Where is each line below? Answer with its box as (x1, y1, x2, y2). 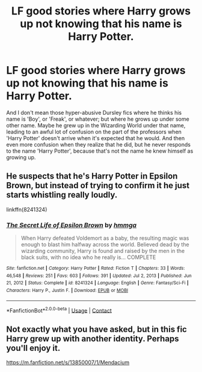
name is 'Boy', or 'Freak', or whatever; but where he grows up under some (6, 115, 189, 123)
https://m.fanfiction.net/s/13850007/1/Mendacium (6, 359, 130, 366)
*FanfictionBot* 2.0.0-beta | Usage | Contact (6, 305, 112, 314)
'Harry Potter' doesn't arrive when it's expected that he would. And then (6, 134, 185, 142)
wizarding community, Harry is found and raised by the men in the (20, 248, 185, 255)
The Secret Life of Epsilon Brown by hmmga (6, 221, 137, 229)
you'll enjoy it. (6, 343, 61, 353)
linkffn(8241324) (6, 206, 47, 213)
